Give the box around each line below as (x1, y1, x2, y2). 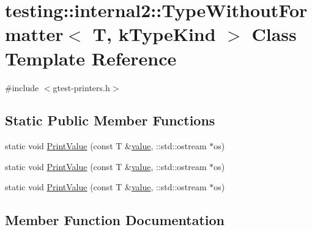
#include (5, 81, 39, 94)
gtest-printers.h (53, 81, 110, 94)
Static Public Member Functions (5, 111, 215, 130)
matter (5, 21, 64, 46)
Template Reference (5, 45, 177, 70)
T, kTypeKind (92, 21, 216, 46)
